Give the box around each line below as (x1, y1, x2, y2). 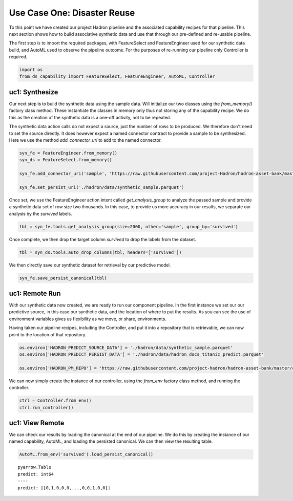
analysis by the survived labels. (9, 211, 72, 217)
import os (19, 67, 43, 73)
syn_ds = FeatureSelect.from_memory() (19, 157, 112, 163)
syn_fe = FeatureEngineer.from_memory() (19, 150, 117, 156)
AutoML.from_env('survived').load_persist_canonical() (19, 452, 153, 457)
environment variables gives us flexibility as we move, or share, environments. (9, 316, 167, 322)
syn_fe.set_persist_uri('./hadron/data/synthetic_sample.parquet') (19, 184, 185, 190)
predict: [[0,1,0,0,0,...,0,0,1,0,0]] (18, 485, 111, 491)
